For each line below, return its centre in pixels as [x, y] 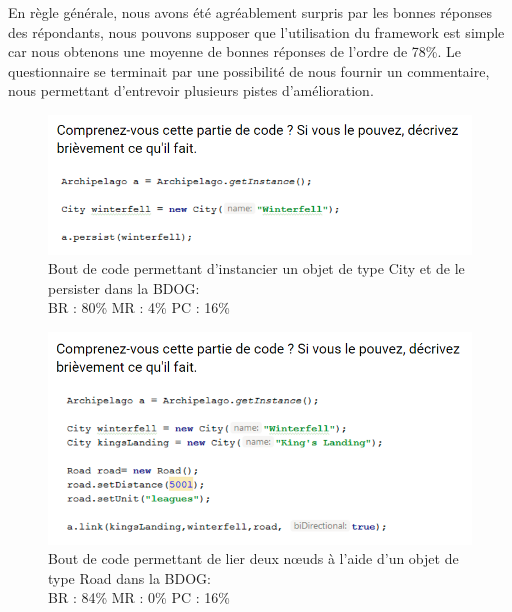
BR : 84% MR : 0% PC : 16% [139, 597]
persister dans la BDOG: [124, 287]
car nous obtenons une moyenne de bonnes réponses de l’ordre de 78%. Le [234, 51]
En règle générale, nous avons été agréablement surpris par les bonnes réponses [250, 12]
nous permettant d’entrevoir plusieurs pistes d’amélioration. [191, 90]
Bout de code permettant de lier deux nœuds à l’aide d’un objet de [253, 558]
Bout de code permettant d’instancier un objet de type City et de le [256, 268]
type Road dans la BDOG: [129, 577]
